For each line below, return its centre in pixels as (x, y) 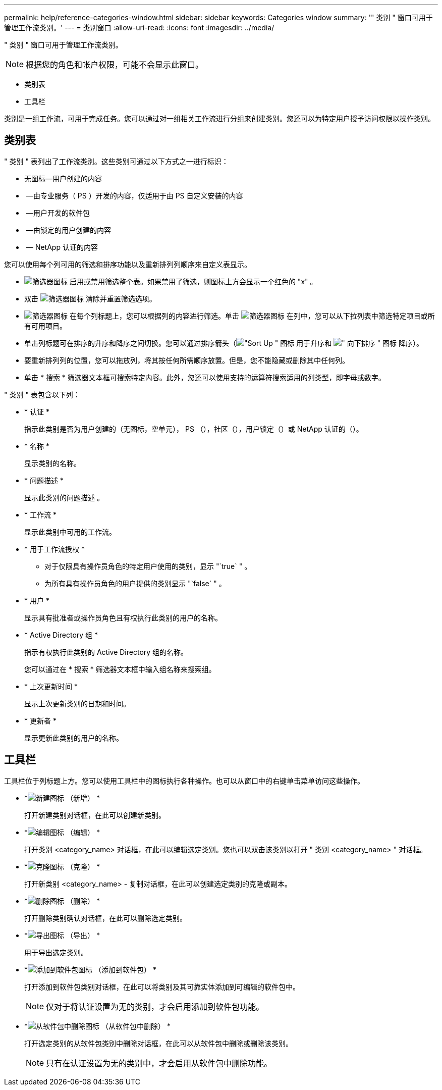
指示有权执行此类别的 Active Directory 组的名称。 (106, 652)
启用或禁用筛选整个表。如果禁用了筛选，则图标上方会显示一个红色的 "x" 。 (193, 281)
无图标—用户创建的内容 (63, 178)
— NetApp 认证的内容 (62, 247)
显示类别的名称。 (52, 463)
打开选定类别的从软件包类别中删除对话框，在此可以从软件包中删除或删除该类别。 (158, 1043)
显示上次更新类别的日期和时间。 (77, 703)
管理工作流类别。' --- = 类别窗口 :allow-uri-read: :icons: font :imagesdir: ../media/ (139, 28)
